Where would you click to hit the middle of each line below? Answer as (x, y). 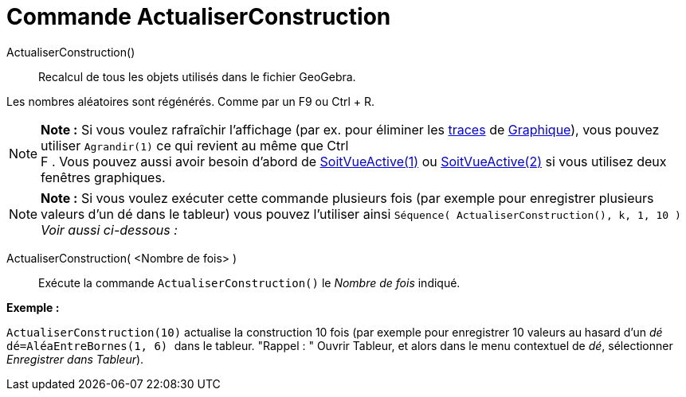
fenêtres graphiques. (103, 177)
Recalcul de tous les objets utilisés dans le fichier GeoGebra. (197, 76)
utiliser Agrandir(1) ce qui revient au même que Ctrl (195, 145)
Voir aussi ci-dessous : (109, 230)
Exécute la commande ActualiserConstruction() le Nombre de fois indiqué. (249, 282)
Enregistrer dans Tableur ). (75, 359)
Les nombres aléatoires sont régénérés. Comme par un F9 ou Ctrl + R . (191, 101)
